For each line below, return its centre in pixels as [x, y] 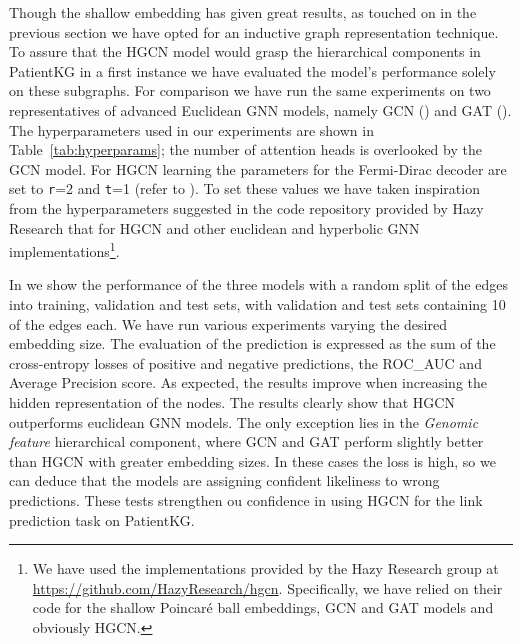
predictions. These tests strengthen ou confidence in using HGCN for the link [246, 499]
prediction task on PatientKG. [102, 519]
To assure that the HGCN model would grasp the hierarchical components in [245, 51]
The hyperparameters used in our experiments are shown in [191, 129]
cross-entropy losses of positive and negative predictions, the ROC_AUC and [245, 362]
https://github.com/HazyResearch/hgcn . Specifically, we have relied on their [267, 587]
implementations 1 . [64, 249]
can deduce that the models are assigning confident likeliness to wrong [224, 480]
